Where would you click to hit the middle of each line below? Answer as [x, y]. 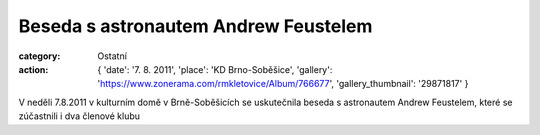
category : [39, 56]
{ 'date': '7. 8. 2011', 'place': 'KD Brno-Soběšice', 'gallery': [215, 69]
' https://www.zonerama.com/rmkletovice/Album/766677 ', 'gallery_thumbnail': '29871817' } [283, 84]
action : [33, 69]
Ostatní [112, 56]
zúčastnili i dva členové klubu [79, 116]
